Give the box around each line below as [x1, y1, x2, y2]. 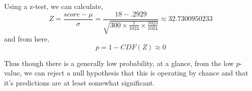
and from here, [4, 33, 49, 44]
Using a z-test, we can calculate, [4, 1, 103, 11]
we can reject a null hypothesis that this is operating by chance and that [24, 67, 248, 78]
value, [4, 67, 22, 78]
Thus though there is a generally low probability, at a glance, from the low [4, 57, 234, 68]
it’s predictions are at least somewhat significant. [4, 77, 155, 87]
